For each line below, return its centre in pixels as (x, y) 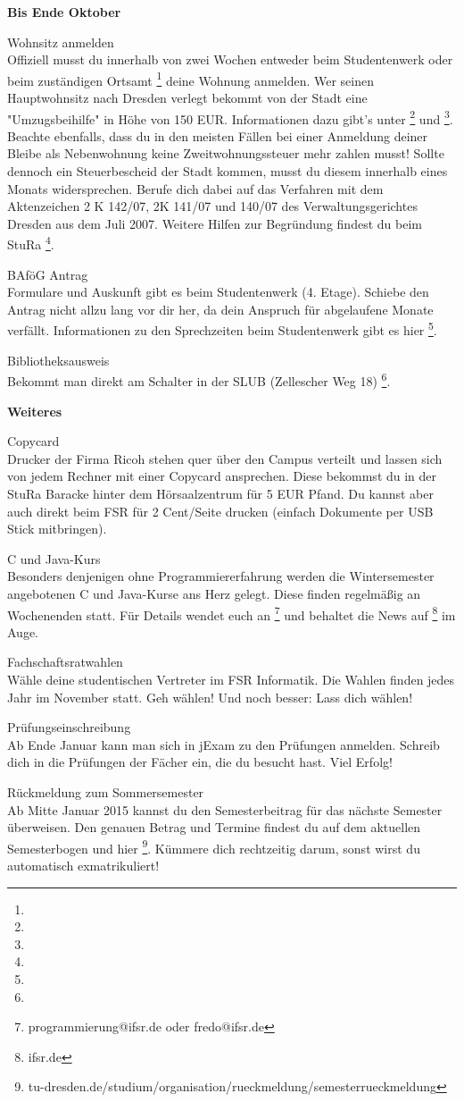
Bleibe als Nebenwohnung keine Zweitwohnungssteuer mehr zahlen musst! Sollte (226, 153)
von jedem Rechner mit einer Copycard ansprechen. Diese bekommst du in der (222, 476)
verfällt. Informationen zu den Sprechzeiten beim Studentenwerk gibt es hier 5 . (222, 329)
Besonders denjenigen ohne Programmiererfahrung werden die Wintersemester (221, 576)
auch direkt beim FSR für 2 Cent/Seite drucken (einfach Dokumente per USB (220, 511)
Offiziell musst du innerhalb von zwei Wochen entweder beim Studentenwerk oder (230, 59)
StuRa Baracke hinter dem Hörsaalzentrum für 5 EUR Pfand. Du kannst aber (220, 493)
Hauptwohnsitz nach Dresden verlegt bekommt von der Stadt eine (187, 98)
